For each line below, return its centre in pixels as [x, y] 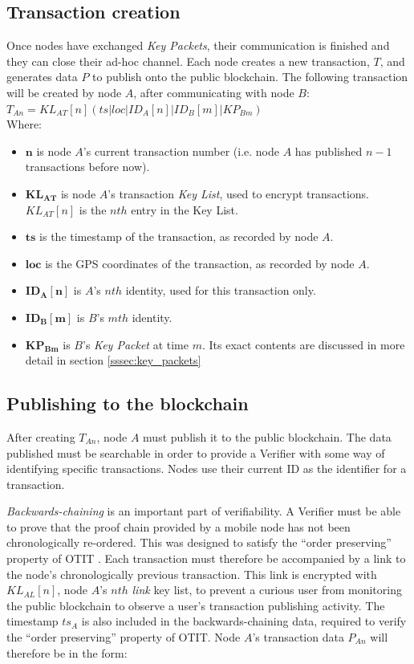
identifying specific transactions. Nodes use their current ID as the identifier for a [207, 468]
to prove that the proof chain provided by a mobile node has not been [179, 526]
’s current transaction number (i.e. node [181, 151]
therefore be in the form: [67, 652]
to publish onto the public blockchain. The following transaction [250, 77]
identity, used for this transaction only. [221, 290]
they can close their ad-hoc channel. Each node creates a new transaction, [188, 61]
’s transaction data [298, 637]
